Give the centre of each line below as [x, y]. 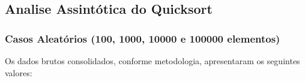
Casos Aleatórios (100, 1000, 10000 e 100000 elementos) [143, 38]
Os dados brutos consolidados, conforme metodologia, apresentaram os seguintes [152, 61]
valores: [19, 72]
